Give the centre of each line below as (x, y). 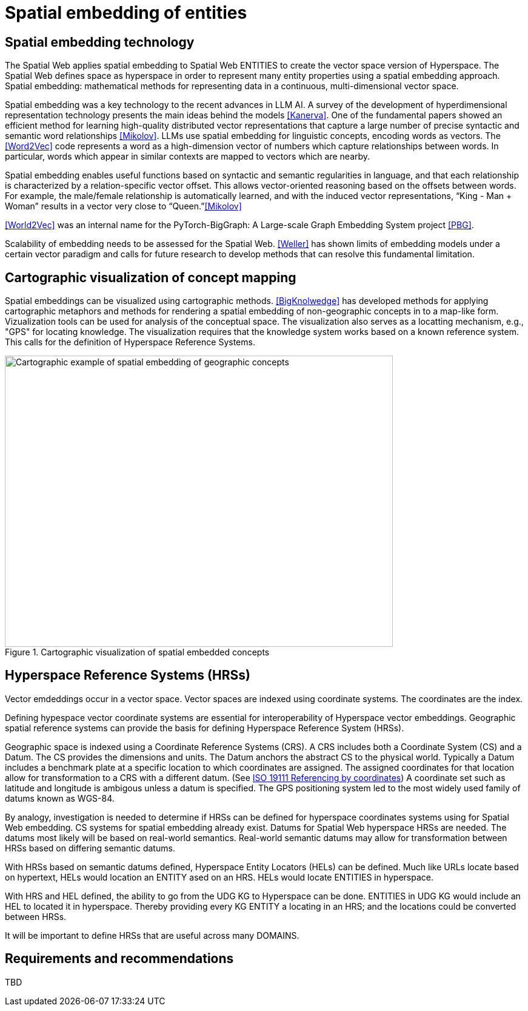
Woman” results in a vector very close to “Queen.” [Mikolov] (123, 206)
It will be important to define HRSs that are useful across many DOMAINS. (152, 935)
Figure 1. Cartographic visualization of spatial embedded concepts (137, 652)
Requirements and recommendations (119, 959)
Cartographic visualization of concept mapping (151, 277)
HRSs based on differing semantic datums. (90, 848)
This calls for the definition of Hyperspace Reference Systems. (130, 342)
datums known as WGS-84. (60, 798)
